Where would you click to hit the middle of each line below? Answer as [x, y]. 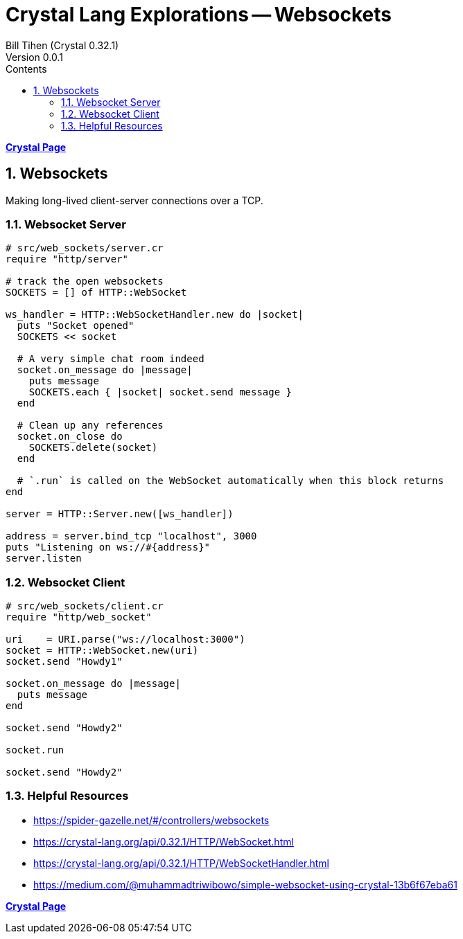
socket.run [35, 750]
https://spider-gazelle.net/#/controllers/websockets [151, 820]
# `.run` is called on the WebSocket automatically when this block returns [230, 481]
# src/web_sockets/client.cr [85, 606]
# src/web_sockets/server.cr [85, 248]
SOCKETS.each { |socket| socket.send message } [160, 392]
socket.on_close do [70, 437]
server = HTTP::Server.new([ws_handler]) [120, 514]
